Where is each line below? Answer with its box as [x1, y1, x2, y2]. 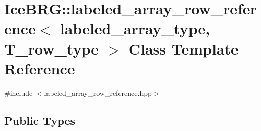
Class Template [128, 38, 239, 59]
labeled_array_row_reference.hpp [44, 87, 152, 98]
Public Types [4, 112, 76, 128]
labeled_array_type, [60, 18, 210, 39]
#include [4, 87, 33, 98]
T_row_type [4, 38, 99, 59]
